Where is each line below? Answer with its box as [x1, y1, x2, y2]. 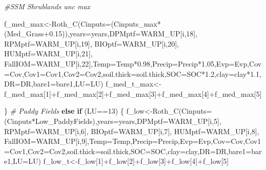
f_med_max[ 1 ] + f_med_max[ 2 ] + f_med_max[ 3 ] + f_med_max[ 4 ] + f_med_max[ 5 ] [4, 88, 262, 99]
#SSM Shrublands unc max [4, 1, 91, 11]
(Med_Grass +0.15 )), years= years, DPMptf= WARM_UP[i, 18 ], [4, 28, 198, 39]
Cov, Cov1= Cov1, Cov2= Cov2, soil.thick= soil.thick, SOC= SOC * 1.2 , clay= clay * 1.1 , [9, 68, 261, 79]
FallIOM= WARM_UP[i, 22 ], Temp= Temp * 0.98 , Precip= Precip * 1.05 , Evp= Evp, [4, 58, 250, 69]
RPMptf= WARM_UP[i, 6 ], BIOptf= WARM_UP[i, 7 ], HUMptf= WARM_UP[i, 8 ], [4, 125, 259, 136]
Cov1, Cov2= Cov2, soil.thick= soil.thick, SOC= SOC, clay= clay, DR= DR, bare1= [9, 145, 252, 156]
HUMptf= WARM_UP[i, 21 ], [4, 48, 93, 59]
